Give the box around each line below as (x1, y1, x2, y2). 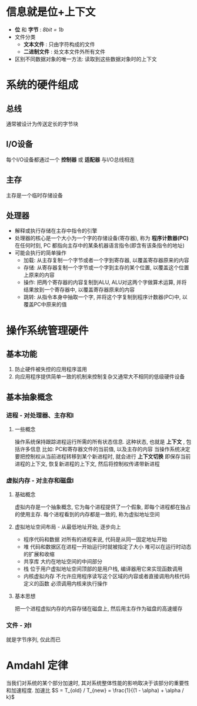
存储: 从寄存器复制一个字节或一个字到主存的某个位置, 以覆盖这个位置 (23, 264, 189, 271)
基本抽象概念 (6, 392, 53, 402)
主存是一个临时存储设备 (6, 192, 63, 199)
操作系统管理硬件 (6, 324, 89, 337)
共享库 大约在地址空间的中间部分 (23, 558, 103, 565)
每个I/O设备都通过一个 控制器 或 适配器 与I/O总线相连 (6, 156, 135, 163)
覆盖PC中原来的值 (23, 301, 67, 308)
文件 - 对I (6, 621, 32, 629)
